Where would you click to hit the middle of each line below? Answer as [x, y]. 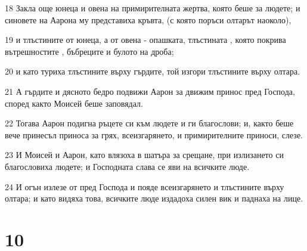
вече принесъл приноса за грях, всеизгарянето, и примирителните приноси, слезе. [154, 134]
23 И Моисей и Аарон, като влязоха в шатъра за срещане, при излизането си [144, 155]
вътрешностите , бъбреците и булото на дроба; [89, 51]
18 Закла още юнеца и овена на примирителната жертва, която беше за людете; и [153, 8]
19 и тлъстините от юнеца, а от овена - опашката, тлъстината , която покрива [145, 40]
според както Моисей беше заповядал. [74, 103]
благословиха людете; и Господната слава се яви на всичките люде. [127, 166]
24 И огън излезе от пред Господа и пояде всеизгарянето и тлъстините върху [145, 186]
